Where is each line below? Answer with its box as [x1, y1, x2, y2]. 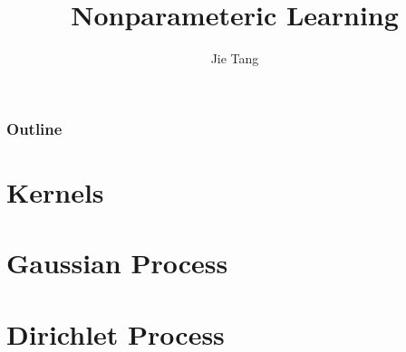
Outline [6, 117, 63, 139]
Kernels [6, 173, 104, 210]
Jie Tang [210, 49, 259, 68]
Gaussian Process [6, 244, 228, 281]
